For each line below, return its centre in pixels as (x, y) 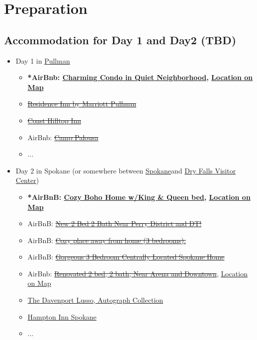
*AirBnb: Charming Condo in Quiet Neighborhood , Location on (140, 77)
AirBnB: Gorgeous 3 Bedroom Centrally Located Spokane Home (126, 257)
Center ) (27, 180)
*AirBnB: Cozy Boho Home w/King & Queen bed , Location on (139, 197)
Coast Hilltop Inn (54, 120)
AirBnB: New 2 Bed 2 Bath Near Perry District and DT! (115, 223)
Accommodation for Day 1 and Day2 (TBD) (120, 40)
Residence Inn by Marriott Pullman (82, 104)
